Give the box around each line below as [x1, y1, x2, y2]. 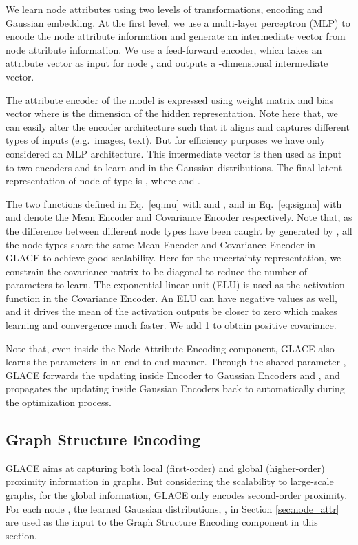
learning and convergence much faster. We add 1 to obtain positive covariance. [6, 318, 337, 332]
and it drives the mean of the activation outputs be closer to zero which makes [6, 304, 337, 319]
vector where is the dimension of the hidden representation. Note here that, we [6, 106, 338, 120]
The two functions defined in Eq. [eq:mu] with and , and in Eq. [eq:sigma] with [6, 196, 342, 211]
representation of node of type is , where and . [6, 173, 200, 188]
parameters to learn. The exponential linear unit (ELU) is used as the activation [6, 277, 345, 292]
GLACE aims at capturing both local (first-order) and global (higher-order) [6, 460, 325, 475]
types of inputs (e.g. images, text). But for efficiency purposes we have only [6, 133, 326, 147]
